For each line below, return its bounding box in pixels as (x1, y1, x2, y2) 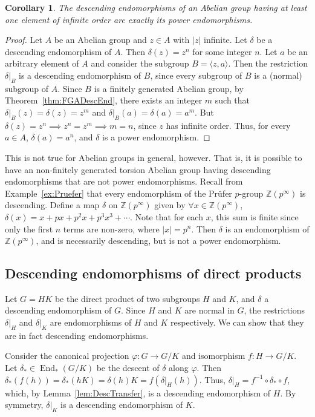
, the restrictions (244, 304, 305, 317)
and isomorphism (181, 349, 245, 362)
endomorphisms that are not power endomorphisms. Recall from (5, 175, 243, 188)
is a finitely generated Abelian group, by (94, 82, 244, 94)
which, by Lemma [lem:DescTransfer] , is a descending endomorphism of (5, 386, 271, 399)
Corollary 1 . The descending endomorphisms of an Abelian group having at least (5, 1, 307, 13)
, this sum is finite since (210, 210, 299, 223)
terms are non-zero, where (63, 222, 160, 235)
